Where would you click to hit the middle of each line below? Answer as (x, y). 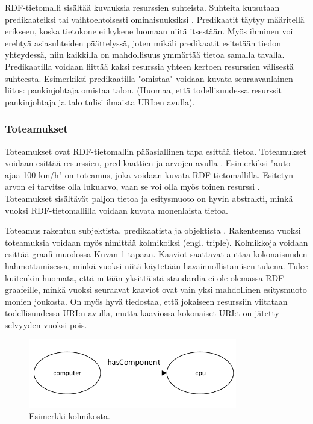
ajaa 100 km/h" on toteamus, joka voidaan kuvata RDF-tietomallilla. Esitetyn (149, 174)
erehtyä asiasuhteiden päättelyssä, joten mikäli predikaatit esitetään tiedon (143, 42)
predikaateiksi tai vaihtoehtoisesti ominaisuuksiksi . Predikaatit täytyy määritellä (155, 19)
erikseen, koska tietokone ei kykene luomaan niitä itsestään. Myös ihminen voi (149, 31)
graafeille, (23, 289)
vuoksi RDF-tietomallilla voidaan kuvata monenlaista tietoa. (116, 210)
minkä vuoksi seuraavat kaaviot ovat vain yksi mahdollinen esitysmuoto (175, 289)
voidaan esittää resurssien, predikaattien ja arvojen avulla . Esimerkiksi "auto (148, 163)
